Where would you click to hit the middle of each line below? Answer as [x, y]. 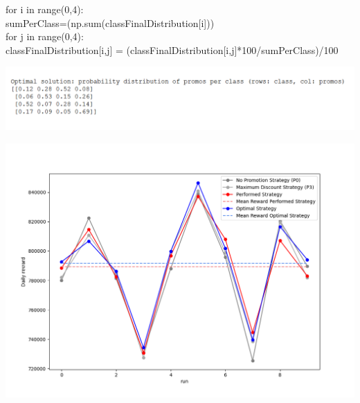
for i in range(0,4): [45, 9]
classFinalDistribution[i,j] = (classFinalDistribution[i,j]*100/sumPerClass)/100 [172, 50]
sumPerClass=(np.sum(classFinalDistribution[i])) [110, 23]
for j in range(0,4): [45, 36]
